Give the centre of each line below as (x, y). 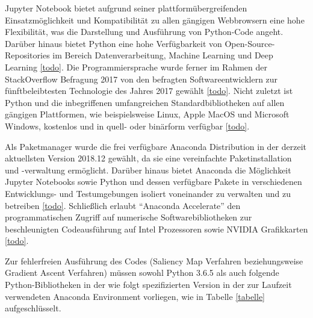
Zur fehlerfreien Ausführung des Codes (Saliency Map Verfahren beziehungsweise (154, 260)
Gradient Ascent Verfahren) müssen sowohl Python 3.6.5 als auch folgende (142, 273)
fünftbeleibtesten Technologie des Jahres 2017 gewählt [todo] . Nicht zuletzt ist (149, 91)
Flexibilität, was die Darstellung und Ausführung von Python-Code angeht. (144, 32)
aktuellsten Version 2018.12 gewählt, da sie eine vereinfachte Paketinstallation (148, 158)
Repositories (27, 55)
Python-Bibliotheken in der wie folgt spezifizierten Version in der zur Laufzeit (148, 285)
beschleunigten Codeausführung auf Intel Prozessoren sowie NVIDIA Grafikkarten (156, 229)
